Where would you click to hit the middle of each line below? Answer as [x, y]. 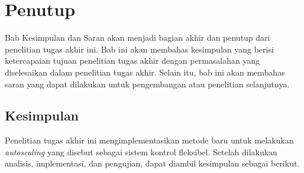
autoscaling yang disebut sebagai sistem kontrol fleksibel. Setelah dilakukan [141, 151]
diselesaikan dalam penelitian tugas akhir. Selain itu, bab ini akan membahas [145, 72]
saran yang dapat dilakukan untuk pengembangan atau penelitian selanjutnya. [147, 84]
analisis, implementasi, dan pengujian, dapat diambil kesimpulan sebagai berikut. [152, 163]
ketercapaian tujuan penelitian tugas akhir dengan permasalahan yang [132, 61]
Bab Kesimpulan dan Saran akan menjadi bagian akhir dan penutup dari [138, 37]
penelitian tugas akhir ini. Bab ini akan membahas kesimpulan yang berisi [139, 49]
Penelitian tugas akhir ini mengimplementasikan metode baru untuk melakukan [149, 140]
